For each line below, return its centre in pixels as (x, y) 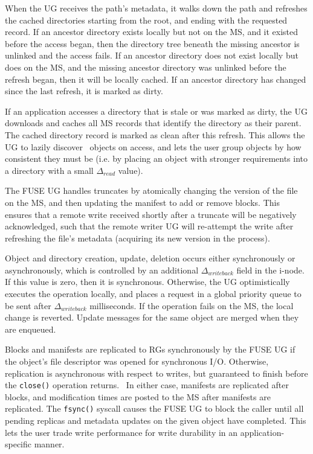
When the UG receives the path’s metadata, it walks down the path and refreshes (156, 8)
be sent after (28, 305)
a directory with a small (49, 170)
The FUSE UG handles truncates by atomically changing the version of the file (151, 190)
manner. (49, 444)
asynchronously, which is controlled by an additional (102, 270)
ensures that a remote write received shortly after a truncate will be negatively (151, 214)
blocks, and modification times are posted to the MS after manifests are (138, 396)
